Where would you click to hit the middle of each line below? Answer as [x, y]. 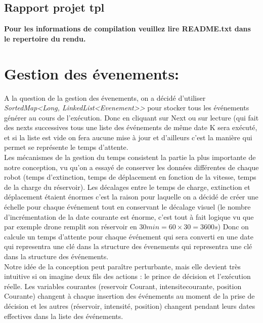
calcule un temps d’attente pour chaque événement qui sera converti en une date [129, 236]
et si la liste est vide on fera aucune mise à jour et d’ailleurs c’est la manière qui [128, 137]
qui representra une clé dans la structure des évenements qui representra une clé [128, 246]
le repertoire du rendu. [45, 38]
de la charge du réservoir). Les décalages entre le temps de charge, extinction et [127, 187]
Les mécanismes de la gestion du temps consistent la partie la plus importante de [130, 157]
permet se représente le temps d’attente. [66, 147]
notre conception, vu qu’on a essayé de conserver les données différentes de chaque [131, 167]
